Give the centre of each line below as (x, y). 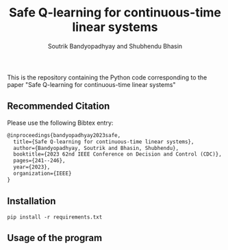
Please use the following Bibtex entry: (60, 123)
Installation (31, 201)
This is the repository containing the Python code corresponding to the (107, 77)
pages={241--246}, (40, 161)
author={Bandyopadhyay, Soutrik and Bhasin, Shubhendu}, (96, 148)
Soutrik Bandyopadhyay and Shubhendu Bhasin (115, 46)
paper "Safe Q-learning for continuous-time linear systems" (91, 84)
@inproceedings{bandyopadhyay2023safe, (64, 135)
